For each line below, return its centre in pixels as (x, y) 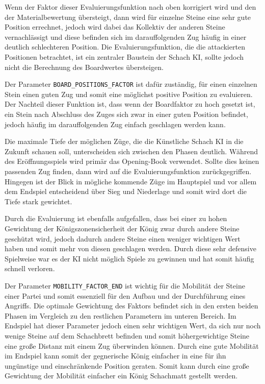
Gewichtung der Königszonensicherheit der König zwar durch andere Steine (122, 228)
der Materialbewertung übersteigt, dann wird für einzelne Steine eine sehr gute (128, 17)
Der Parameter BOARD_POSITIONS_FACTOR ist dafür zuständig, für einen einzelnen (131, 84)
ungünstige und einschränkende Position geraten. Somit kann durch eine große (127, 365)
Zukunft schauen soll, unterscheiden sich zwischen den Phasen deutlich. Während (131, 151)
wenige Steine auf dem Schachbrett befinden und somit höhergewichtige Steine (127, 335)
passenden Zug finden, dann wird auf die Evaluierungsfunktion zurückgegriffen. (128, 171)
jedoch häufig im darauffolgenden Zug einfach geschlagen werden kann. (115, 124)
